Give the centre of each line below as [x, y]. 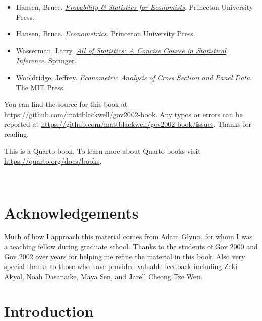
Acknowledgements [71, 212]
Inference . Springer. [46, 60]
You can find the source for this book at [66, 104]
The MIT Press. [41, 87]
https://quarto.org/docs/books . [53, 161]
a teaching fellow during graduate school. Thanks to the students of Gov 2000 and [131, 247]
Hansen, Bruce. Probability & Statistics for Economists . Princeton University [135, 7]
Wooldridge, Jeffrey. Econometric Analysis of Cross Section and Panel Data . [134, 77]
